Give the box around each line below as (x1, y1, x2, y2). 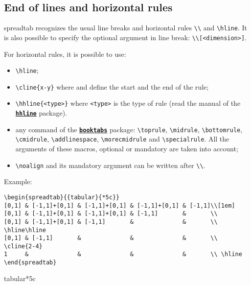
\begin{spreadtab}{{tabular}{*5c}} (4, 193, 120, 201)
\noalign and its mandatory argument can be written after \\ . (15, 160, 205, 170)
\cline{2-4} (4, 242, 43, 250)
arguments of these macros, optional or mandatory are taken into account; (15, 143, 238, 154)
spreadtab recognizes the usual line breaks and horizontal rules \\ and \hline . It (4, 23, 247, 33)
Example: (4, 176, 32, 187)
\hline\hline (4, 226, 46, 234)
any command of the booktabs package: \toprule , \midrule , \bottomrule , (15, 124, 243, 134)
